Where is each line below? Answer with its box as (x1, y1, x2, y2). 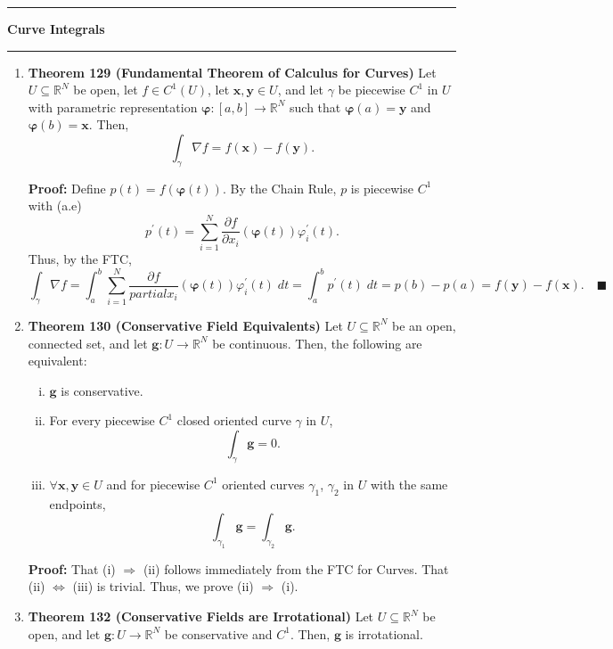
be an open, (392, 316, 456, 334)
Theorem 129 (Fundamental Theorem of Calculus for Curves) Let (28, 62, 437, 81)
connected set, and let (28, 333, 148, 352)
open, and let (28, 624, 101, 643)
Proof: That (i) (28, 559, 116, 578)
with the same (370, 474, 448, 493)
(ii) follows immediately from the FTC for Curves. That (143, 559, 449, 578)
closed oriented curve (176, 411, 291, 430)
